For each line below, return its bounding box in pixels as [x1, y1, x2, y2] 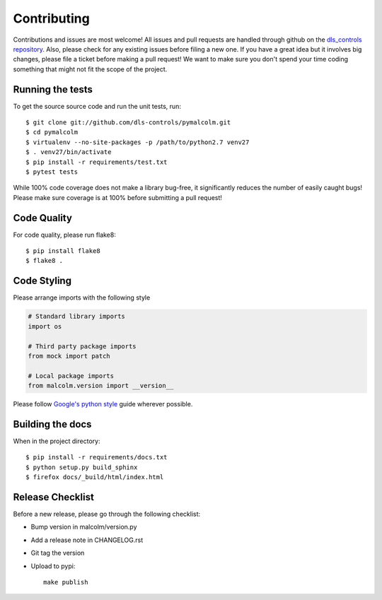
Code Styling [13, 275, 72, 287]
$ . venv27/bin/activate [25, 148, 112, 156]
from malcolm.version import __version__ [28, 382, 174, 390]
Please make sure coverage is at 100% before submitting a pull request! [13, 193, 223, 201]
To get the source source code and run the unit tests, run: [13, 102, 182, 110]
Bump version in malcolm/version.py [30, 523, 137, 531]
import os [28, 322, 62, 330]
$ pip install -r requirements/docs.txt [25, 453, 168, 461]
